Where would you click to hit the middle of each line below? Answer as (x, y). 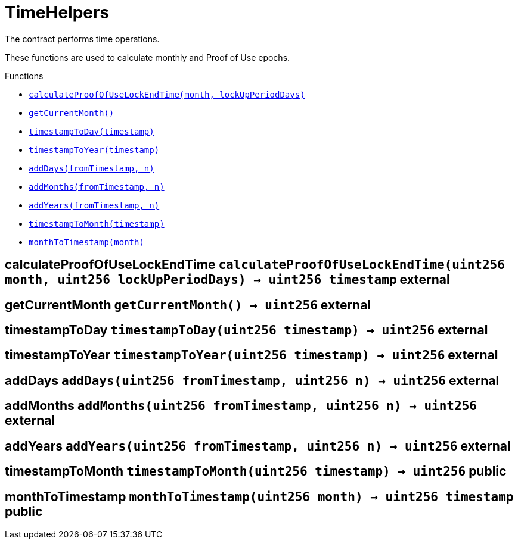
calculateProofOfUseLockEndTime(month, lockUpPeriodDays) (167, 94)
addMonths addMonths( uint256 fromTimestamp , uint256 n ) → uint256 (241, 406)
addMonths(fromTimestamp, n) (97, 187)
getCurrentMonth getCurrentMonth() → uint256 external (188, 305)
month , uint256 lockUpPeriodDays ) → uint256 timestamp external (227, 280)
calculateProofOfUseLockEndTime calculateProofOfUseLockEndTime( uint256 (255, 265)
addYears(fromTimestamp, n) (94, 205)
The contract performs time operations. (82, 39)
